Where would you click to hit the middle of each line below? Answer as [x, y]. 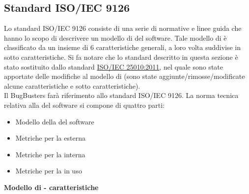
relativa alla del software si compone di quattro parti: [84, 105]
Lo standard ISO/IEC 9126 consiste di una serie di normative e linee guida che [123, 28]
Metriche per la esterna [50, 138]
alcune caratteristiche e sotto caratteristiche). [72, 85]
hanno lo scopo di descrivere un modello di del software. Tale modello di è [115, 37]
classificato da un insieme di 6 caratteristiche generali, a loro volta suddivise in [123, 47]
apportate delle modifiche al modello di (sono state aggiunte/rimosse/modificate [124, 76]
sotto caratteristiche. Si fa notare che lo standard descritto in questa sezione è [121, 57]
